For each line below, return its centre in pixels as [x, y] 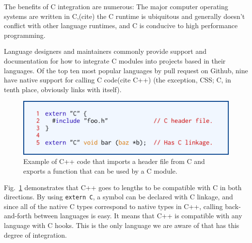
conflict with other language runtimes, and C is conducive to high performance [121, 25]
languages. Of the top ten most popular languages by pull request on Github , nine [126, 70]
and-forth [18, 216]
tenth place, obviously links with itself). [63, 89]
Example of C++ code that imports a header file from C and [114, 161]
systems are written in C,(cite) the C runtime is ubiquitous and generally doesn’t [125, 16]
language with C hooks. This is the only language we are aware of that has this [122, 225]
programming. [25, 35]
